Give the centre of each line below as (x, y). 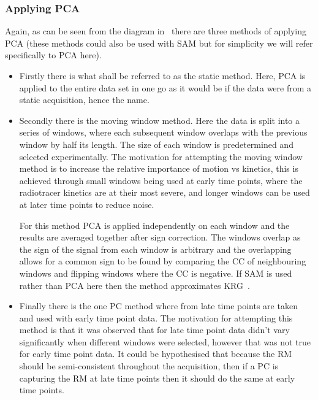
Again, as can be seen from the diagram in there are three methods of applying (156, 31)
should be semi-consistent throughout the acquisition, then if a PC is (149, 366)
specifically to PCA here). (53, 55)
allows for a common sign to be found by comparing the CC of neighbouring (163, 261)
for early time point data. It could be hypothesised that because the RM (156, 354)
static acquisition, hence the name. (84, 100)
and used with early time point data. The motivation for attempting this (156, 317)
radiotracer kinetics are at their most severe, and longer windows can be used (165, 192)
